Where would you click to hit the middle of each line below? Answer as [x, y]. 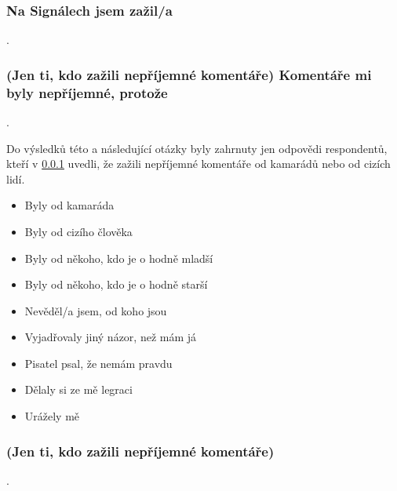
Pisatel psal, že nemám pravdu [98, 363]
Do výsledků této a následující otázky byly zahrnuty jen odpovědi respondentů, [197, 148]
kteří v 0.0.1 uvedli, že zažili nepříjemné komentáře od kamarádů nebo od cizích [198, 164]
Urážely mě [52, 416]
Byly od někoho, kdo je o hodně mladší [119, 258]
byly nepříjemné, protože [87, 92]
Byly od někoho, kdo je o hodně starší [116, 284]
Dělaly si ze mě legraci [78, 389]
